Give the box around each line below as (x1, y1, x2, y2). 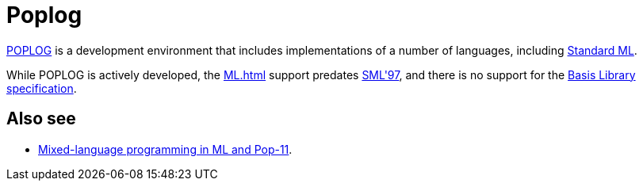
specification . (6, 81, 77, 95)
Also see (6, 109, 76, 129)
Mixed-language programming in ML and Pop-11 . (38, 142, 293, 156)
